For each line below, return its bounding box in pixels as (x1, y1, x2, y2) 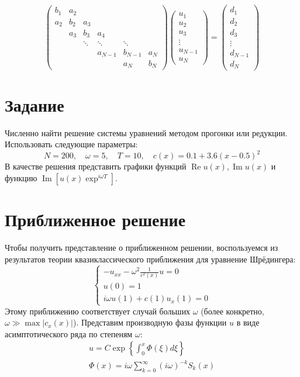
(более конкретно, (201, 305, 264, 317)
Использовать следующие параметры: (5, 138, 138, 150)
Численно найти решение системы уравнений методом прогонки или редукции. (5, 126, 288, 139)
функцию (5, 171, 37, 184)
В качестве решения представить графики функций (5, 160, 187, 172)
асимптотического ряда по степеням (5, 327, 133, 340)
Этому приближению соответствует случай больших (5, 305, 191, 317)
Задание (5, 92, 64, 116)
